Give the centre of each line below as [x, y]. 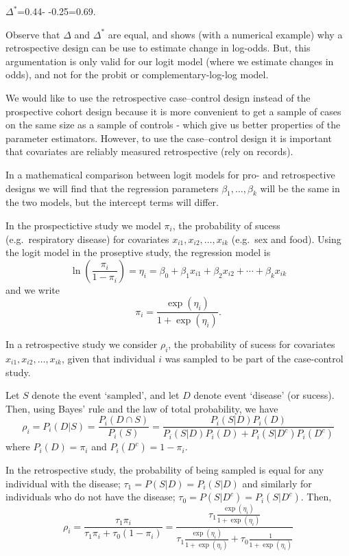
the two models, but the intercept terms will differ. [112, 202]
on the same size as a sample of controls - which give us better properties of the [173, 125]
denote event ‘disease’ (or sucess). [264, 395]
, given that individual [108, 358]
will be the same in [300, 188]
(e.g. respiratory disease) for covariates [87, 239]
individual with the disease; [63, 483]
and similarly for [277, 483]
